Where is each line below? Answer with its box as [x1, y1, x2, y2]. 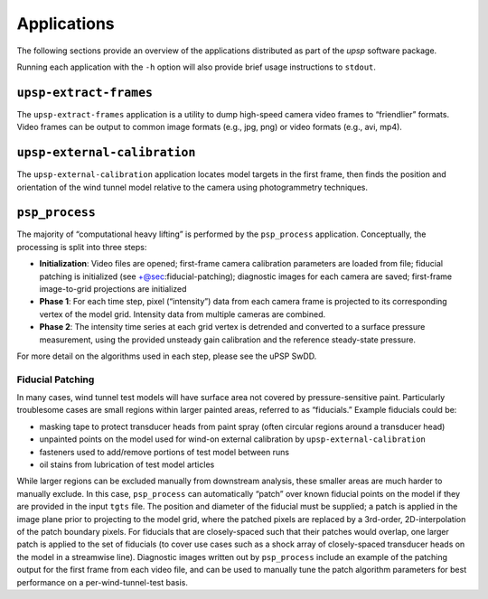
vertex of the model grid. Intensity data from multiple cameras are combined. [39, 308, 325, 320]
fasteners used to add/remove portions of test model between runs [39, 446, 289, 457]
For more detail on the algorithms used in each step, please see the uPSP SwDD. [16, 351, 317, 361]
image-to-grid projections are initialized [39, 284, 187, 294]
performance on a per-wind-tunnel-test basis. [16, 576, 189, 587]
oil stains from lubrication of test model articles [39, 459, 215, 470]
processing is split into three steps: [16, 241, 147, 252]
